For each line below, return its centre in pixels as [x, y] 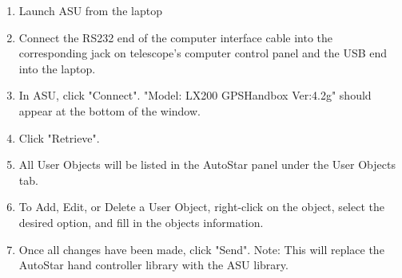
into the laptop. [57, 68]
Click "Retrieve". [59, 137]
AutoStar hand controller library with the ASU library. [153, 265]
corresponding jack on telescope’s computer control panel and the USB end [203, 53]
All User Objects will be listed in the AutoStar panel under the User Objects [207, 164]
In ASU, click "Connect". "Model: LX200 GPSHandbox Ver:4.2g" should [195, 95]
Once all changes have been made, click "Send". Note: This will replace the [201, 249]
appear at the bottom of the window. [109, 110]
